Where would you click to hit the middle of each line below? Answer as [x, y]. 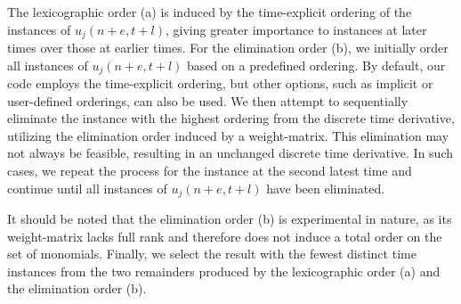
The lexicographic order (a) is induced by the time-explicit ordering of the [210, 12]
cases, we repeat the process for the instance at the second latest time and [210, 171]
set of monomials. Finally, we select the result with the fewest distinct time [212, 254]
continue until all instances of [87, 188]
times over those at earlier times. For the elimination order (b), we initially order [228, 48]
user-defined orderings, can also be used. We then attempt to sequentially [208, 100]
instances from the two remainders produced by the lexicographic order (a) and [224, 271]
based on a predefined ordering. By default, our [316, 65]
